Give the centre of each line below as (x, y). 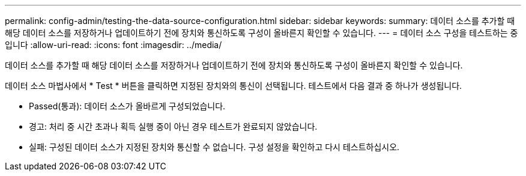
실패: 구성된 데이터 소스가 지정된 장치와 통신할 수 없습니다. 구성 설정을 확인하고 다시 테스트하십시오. (214, 147)
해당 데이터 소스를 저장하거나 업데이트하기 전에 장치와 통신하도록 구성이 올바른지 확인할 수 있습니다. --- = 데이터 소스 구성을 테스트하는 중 (261, 33)
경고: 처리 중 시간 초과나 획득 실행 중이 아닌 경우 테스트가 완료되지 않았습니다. (173, 126)
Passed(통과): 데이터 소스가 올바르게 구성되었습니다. (127, 106)
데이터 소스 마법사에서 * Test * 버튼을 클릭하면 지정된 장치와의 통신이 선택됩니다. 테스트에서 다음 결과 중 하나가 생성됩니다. (234, 86)
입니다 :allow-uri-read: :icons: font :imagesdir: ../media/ (113, 45)
